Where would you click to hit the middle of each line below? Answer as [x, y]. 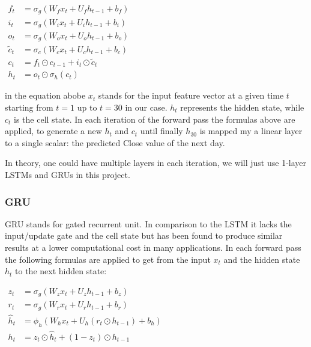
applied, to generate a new [53, 131]
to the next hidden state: [61, 271]
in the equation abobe [45, 95]
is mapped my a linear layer [251, 131]
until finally [162, 131]
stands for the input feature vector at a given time [191, 95]
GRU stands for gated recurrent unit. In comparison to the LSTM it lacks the [148, 223]
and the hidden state [262, 259]
